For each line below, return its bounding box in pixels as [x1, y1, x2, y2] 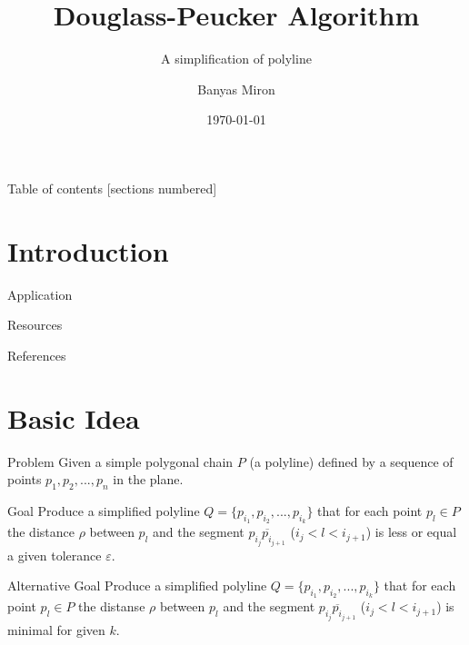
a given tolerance [7, 545, 102, 564]
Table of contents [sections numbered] [7, 178, 217, 197]
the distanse [78, 597, 145, 616]
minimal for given [7, 620, 105, 639]
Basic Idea [7, 399, 140, 436]
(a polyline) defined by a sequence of [249, 451, 454, 471]
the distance [7, 522, 75, 541]
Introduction [7, 232, 169, 269]
